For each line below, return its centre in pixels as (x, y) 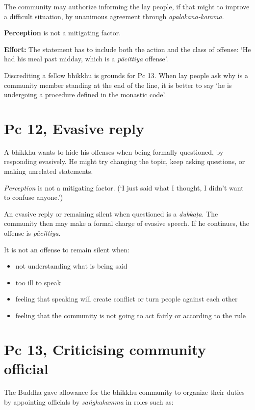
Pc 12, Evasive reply (74, 128)
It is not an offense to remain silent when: (67, 249)
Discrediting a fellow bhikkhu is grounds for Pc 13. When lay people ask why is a (126, 75)
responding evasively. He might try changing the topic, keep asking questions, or (125, 161)
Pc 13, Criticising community (105, 349)
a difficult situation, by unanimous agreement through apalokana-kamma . (114, 16)
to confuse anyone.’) (34, 197)
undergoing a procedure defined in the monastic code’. (85, 95)
